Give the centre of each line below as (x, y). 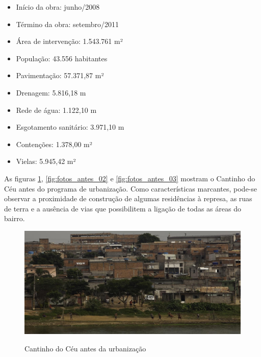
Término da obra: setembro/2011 (68, 24)
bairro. (15, 218)
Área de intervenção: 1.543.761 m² (69, 41)
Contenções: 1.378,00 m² (54, 144)
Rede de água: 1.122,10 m (56, 110)
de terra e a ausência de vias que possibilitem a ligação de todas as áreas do (123, 208)
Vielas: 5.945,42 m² (46, 161)
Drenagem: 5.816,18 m (51, 92)
